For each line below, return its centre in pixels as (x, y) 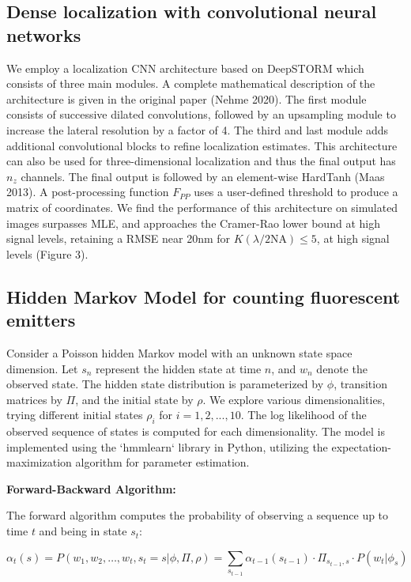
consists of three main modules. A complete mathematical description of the (191, 83)
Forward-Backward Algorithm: (91, 488)
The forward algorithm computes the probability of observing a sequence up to (198, 515)
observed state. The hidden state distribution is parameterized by (165, 384)
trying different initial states (75, 415)
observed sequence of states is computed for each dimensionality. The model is (196, 431)
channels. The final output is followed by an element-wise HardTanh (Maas (203, 176)
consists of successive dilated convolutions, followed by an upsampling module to (201, 114)
